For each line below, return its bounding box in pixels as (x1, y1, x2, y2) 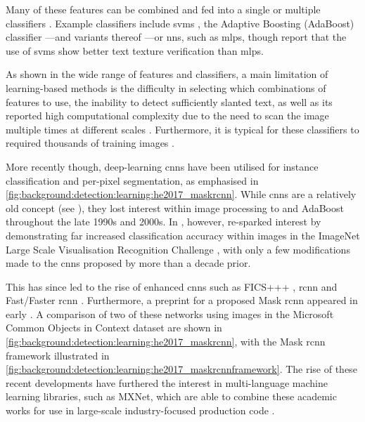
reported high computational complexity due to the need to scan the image (6, 108, 329, 123)
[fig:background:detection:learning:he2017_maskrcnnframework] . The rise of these (6, 362, 357, 376)
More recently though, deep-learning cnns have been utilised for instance (6, 159, 319, 173)
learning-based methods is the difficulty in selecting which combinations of (6, 80, 326, 95)
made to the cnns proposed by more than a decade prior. (6, 256, 251, 270)
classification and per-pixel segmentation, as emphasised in (6, 173, 259, 187)
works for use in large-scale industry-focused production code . (6, 403, 275, 418)
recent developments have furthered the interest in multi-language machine (6, 375, 328, 390)
